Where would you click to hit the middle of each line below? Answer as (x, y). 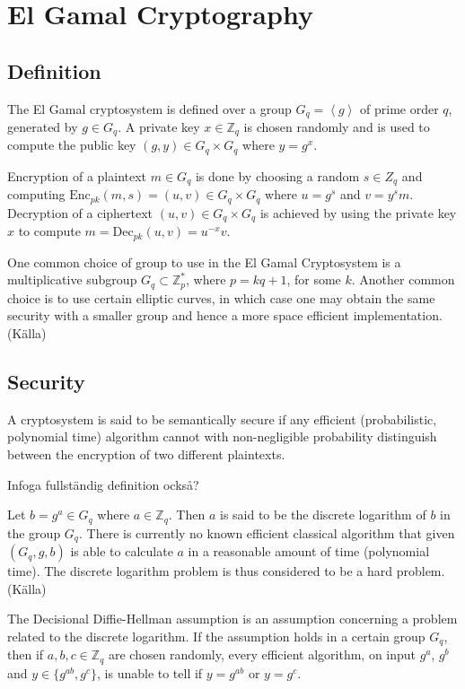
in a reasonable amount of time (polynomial (309, 551)
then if (26, 654)
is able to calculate (122, 551)
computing (36, 194)
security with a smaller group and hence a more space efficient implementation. (225, 315)
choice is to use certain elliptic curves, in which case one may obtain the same (221, 297)
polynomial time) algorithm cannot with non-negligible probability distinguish (222, 436)
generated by (43, 127)
